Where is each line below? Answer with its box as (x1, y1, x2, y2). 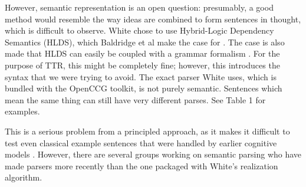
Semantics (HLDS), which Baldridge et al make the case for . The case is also (5, 35, 285, 48)
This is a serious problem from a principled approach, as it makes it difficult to (5, 124, 290, 137)
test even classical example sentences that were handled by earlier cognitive (5, 136, 277, 149)
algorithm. (5, 171, 42, 183)
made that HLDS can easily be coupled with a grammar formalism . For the (5, 47, 280, 60)
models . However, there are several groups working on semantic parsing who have (5, 148, 302, 160)
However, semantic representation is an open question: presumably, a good (5, 1, 274, 13)
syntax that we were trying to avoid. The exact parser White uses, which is (5, 70, 277, 83)
